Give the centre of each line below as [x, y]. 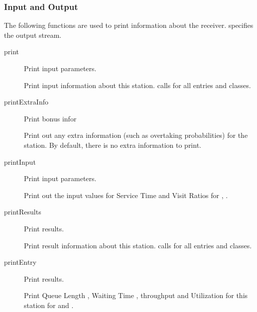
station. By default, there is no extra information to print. [113, 145]
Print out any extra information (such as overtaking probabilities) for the [136, 135]
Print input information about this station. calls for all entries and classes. [137, 85]
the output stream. [33, 35]
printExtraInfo [26, 102]
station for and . [49, 305]
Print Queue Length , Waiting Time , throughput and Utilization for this [136, 295]
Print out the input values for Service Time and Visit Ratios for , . [126, 195]
